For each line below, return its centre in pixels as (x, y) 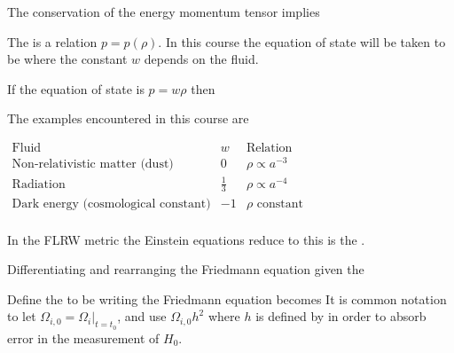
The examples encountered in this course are (128, 118)
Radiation (39, 184)
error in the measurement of (83, 337)
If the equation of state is (76, 88)
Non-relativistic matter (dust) (93, 165)
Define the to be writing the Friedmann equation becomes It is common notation (227, 298)
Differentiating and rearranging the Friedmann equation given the (186, 269)
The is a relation (52, 41)
